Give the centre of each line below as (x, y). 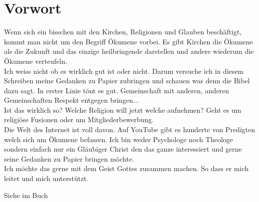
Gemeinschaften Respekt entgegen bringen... (71, 100)
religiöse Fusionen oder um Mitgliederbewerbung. (79, 119)
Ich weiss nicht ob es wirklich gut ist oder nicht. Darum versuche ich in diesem (124, 71)
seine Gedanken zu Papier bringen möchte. (69, 158)
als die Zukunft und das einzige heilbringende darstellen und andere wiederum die (129, 51)
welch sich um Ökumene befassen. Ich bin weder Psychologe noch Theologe (119, 139)
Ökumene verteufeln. (36, 61)
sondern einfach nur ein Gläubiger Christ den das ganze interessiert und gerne (123, 149)
